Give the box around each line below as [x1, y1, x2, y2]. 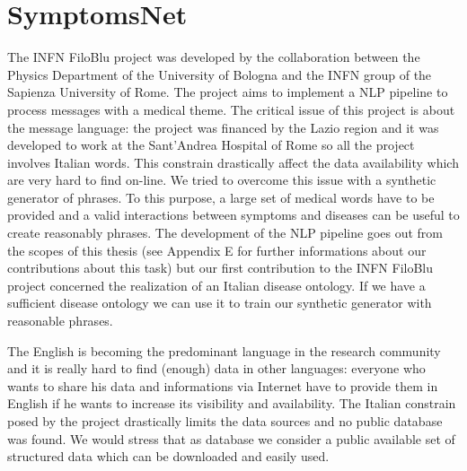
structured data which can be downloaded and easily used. [7, 447, 330, 466]
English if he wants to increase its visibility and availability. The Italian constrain [7, 394, 456, 413]
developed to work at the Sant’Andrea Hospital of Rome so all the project [7, 135, 415, 154]
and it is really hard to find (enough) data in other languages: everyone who [7, 359, 426, 378]
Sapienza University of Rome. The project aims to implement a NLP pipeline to [7, 83, 448, 101]
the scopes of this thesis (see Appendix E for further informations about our [7, 240, 427, 259]
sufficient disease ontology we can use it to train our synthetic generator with [7, 293, 432, 312]
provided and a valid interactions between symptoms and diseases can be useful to [7, 205, 460, 224]
